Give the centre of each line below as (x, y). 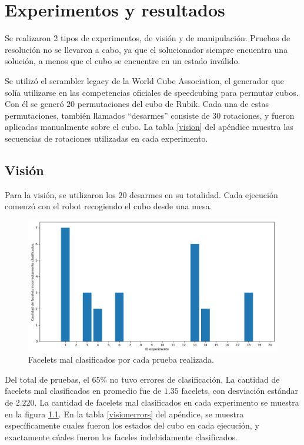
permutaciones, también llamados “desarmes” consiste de (107, 115)
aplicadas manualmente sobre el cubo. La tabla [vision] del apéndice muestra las (149, 127)
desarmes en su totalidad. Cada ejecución (204, 194)
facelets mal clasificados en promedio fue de (83, 391)
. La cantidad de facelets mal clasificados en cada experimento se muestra (167, 402)
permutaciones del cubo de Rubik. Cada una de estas (173, 104)
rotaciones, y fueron (259, 115)
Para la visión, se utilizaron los (60, 194)
